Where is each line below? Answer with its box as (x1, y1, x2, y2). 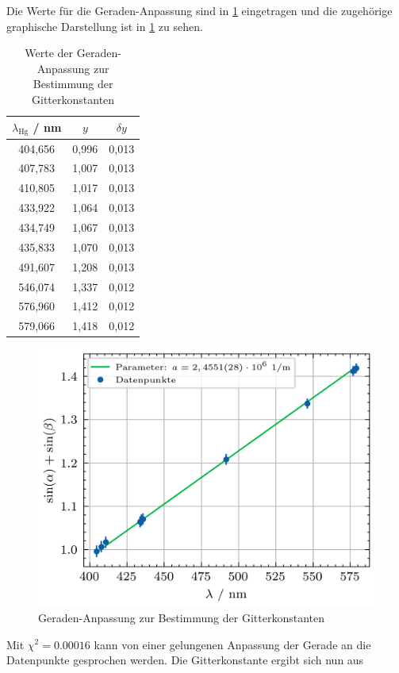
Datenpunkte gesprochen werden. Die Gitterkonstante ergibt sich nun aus (6, 652, 364, 668)
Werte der (25, 44, 74, 61)
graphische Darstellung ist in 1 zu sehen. (6, 17, 203, 34)
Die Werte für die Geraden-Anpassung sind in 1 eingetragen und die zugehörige (6, 2, 393, 18)
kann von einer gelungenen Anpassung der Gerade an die (94, 636, 371, 652)
